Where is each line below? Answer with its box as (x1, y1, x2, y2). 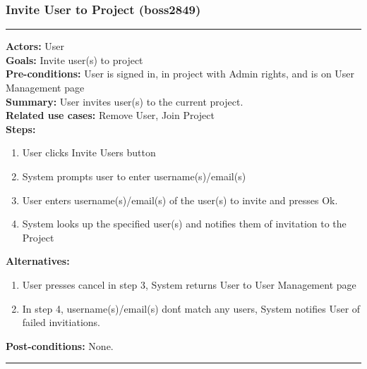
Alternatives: (6, 254, 70, 268)
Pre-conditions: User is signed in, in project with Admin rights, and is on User (6, 66, 355, 81)
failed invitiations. (22, 315, 100, 330)
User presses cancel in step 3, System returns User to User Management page (22, 277, 356, 292)
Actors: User (6, 39, 65, 54)
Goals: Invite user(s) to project (6, 52, 143, 67)
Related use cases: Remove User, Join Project (6, 108, 215, 123)
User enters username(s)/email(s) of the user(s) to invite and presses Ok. (22, 192, 338, 207)
